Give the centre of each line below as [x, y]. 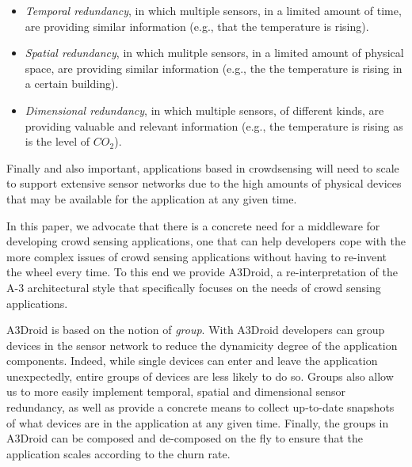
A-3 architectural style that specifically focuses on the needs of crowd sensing [194, 287]
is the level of [57, 141]
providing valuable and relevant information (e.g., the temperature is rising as [214, 125]
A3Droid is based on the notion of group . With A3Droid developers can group [196, 330]
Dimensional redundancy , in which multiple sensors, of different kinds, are [204, 110]
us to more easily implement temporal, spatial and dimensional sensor [176, 391]
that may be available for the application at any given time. [152, 198]
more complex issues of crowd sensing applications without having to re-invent [197, 256]
